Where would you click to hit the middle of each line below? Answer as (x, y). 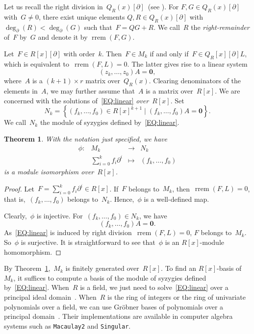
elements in (21, 91)
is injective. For (60, 215)
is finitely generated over (102, 268)
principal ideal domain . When (50, 297)
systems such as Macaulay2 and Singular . (67, 325)
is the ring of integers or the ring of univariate (177, 297)
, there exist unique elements (82, 16)
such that (98, 27)
